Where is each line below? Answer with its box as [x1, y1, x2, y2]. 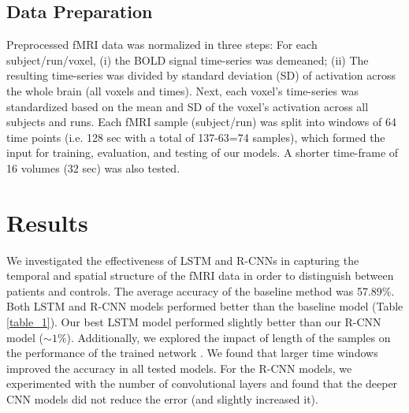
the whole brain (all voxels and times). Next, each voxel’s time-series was [6, 82, 359, 99]
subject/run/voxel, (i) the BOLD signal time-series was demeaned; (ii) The [6, 51, 369, 68]
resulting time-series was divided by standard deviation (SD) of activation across [6, 67, 396, 84]
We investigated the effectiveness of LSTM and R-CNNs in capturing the [6, 251, 359, 268]
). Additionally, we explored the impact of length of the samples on [66, 329, 391, 345]
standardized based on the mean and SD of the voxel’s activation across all [6, 98, 369, 114]
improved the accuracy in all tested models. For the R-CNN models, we [6, 359, 352, 376]
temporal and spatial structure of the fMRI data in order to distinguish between [6, 267, 394, 284]
